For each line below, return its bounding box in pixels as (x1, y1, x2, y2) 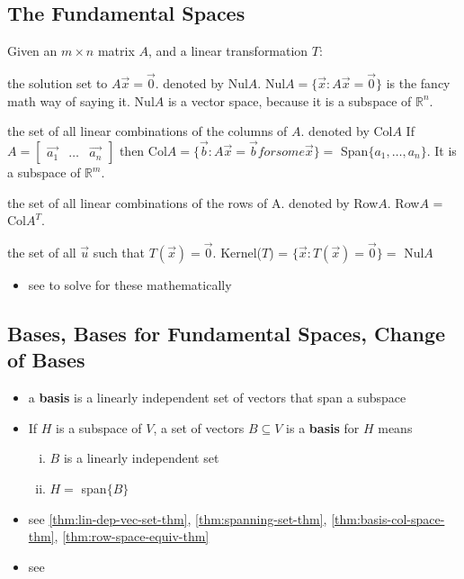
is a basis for (286, 418, 360, 437)
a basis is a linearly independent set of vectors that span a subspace (28, 388, 406, 407)
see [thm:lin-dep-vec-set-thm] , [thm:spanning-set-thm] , (28, 509, 327, 528)
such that (93, 243, 146, 262)
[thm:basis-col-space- (331, 509, 445, 528)
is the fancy (386, 74, 451, 93)
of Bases (7, 346, 85, 374)
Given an (7, 41, 58, 60)
